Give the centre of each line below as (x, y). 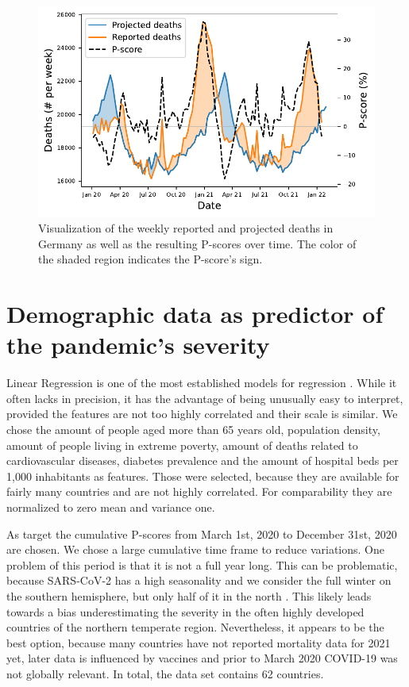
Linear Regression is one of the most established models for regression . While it (202, 383)
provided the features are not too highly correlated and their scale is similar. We (202, 414)
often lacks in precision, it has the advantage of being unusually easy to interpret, (205, 398)
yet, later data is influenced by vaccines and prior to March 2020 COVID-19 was (202, 658)
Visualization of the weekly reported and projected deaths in (186, 228)
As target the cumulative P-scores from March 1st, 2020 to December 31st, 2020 (202, 533)
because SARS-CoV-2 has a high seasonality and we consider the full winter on (199, 580)
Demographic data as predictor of (195, 314)
